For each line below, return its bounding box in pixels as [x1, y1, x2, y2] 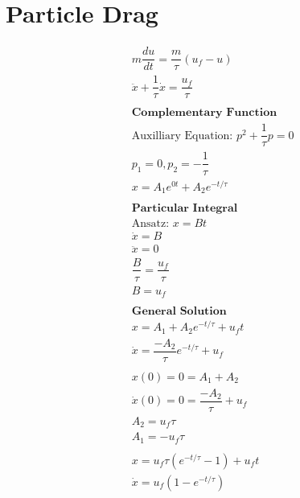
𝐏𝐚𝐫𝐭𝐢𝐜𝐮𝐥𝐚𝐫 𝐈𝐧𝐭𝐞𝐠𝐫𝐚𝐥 [131, 203, 238, 215]
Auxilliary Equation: [131, 130, 233, 142]
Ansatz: [131, 218, 170, 230]
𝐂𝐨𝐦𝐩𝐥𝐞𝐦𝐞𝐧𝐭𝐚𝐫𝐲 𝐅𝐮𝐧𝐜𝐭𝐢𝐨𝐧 [131, 107, 277, 119]
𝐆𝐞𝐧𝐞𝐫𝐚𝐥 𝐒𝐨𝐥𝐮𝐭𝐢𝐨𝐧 [131, 306, 227, 318]
